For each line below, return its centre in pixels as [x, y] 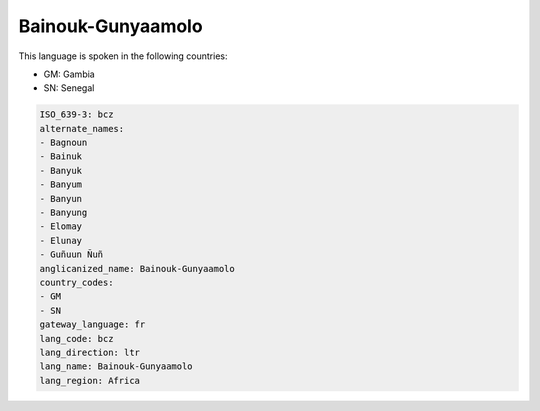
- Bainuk [61, 156]
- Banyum [61, 184]
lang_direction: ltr [89, 352]
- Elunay [61, 240]
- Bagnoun [63, 143]
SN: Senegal [69, 88]
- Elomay [61, 226]
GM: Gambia [69, 74]
